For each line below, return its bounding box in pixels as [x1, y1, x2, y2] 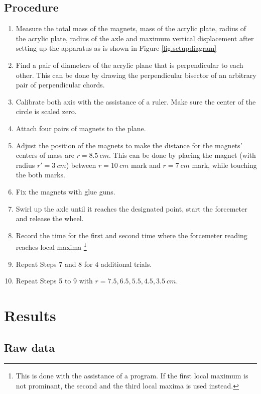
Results [4, 305, 56, 325]
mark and [130, 159, 161, 170]
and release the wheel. [16, 213, 84, 224]
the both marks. [16, 169, 65, 180]
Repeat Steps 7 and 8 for [16, 258, 93, 269]
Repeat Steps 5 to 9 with [16, 275, 93, 286]
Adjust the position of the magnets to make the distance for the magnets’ [16, 140, 242, 150]
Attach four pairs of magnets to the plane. [16, 123, 146, 133]
